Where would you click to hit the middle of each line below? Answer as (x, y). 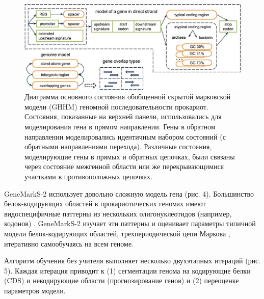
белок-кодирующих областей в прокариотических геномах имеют (105, 203)
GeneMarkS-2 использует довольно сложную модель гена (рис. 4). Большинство (129, 193)
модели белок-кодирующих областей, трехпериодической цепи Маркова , (117, 233)
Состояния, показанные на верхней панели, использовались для (123, 116)
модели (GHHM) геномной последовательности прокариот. (116, 106)
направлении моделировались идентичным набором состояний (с (125, 136)
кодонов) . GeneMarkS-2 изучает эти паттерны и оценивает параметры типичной (130, 223)
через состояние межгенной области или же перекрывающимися (124, 166)
